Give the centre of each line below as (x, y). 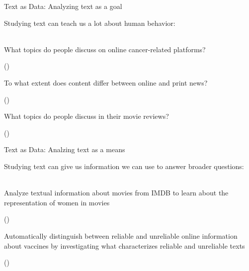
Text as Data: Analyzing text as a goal (63, 6)
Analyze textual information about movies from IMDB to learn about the (116, 193)
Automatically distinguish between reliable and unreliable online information (121, 235)
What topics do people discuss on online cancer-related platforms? (105, 49)
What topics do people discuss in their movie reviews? (86, 116)
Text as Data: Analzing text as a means (65, 149)
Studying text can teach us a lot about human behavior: (90, 23)
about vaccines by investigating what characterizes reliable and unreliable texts (124, 245)
